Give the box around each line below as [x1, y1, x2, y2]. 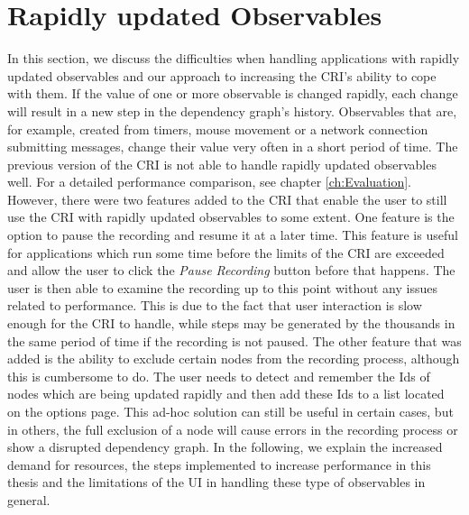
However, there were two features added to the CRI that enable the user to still [7, 189, 447, 208]
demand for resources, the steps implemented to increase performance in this [7, 455, 431, 474]
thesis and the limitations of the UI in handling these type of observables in [7, 473, 426, 492]
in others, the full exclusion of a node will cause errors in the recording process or [7, 419, 458, 438]
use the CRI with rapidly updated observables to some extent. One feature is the [7, 207, 455, 226]
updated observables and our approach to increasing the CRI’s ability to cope [7, 66, 437, 85]
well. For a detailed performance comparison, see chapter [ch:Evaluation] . [7, 172, 411, 191]
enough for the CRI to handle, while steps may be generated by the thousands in [7, 314, 455, 333]
